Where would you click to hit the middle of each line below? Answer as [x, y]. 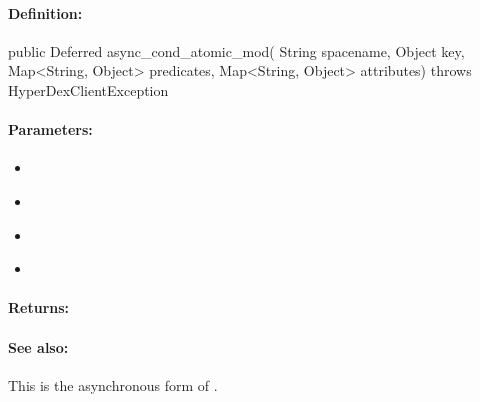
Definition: [45, 12]
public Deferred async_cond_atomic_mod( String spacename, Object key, [236, 50]
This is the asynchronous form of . [113, 384]
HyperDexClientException [88, 89]
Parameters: [50, 129]
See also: [38, 346]
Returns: [39, 307]
